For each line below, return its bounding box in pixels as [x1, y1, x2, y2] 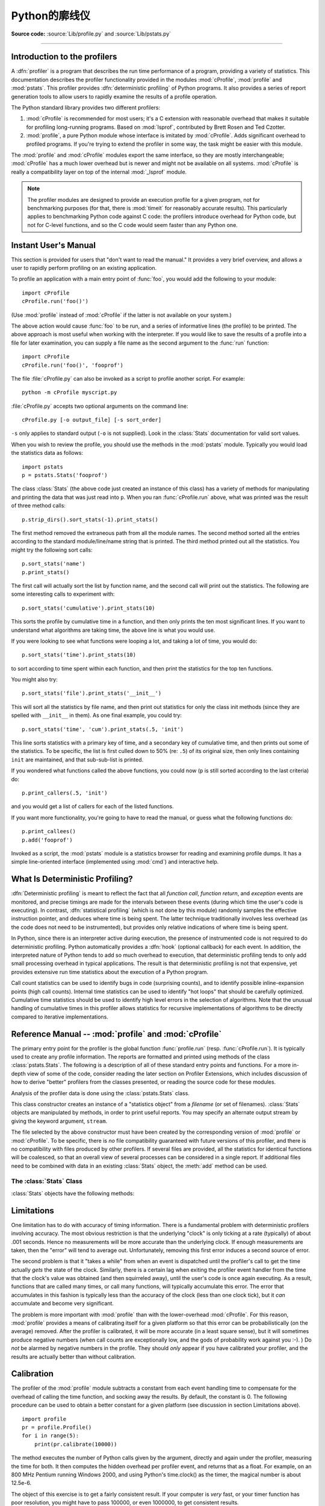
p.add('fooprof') [22, 836, 73, 843]
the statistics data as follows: [11, 449, 84, 457]
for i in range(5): [22, 1433, 79, 1439]
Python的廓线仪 [11, 9, 90, 22]
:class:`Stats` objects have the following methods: [11, 1190, 135, 1197]
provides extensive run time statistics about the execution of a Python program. [11, 968, 209, 975]
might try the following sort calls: [11, 546, 93, 554]
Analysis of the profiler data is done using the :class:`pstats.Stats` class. [11, 1089, 190, 1096]
